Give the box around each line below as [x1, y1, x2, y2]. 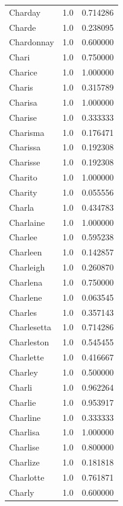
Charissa [9, 141, 41, 153]
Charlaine [9, 216, 45, 228]
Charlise [9, 441, 39, 453]
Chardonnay [9, 36, 54, 48]
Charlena [9, 275, 43, 288]
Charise [9, 110, 37, 123]
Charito [9, 171, 37, 184]
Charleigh [9, 261, 45, 274]
